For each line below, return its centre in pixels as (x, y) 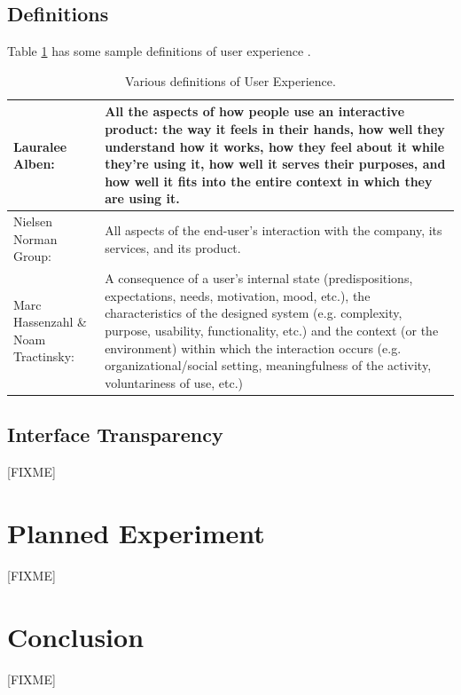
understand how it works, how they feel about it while (275, 146)
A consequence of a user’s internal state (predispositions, (259, 278)
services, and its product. (173, 247)
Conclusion (76, 636)
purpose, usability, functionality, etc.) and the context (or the (272, 331)
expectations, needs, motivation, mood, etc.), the (238, 295)
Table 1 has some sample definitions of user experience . (159, 51)
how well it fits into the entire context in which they (269, 181)
